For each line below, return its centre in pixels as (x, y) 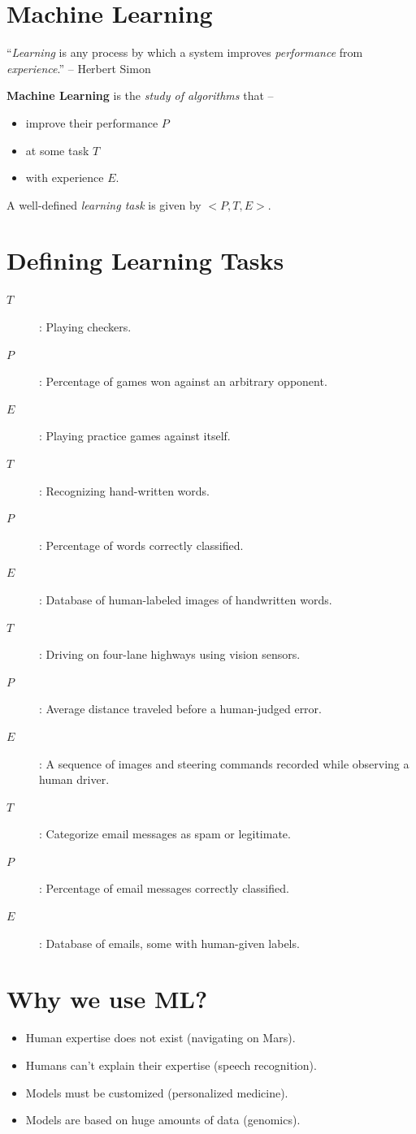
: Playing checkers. (85, 327)
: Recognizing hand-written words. (124, 490)
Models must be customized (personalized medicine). (157, 1092)
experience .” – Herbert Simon (79, 68)
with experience (65, 177)
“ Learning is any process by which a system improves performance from (185, 52)
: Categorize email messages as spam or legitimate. (165, 834)
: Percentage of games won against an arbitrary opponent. (183, 381)
